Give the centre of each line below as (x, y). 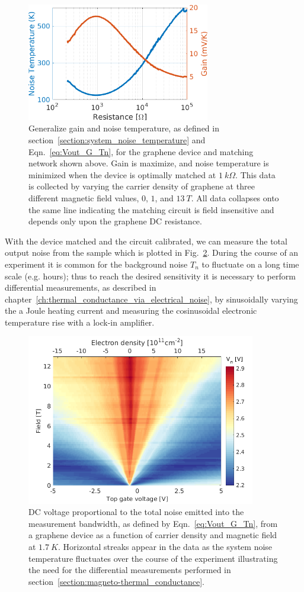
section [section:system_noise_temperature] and (117, 139)
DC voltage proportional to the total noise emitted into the (136, 512)
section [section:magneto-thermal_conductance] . (116, 581)
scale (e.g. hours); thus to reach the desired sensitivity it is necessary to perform (150, 276)
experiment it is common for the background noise (96, 264)
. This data (255, 174)
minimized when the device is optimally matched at (122, 174)
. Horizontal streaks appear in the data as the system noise (165, 546)
